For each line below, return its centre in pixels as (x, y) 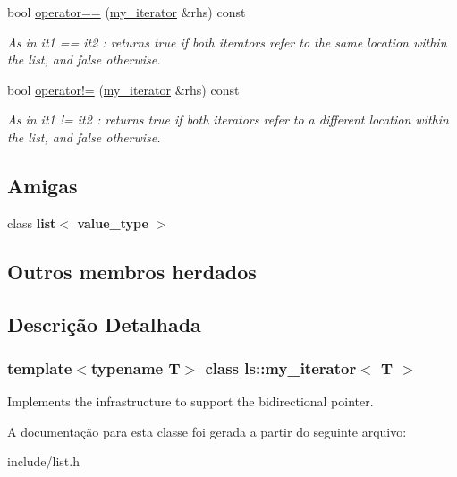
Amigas (42, 185)
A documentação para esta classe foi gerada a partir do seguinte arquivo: (207, 431)
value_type (113, 222)
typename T (135, 367)
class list (32, 222)
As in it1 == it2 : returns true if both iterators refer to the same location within (227, 42)
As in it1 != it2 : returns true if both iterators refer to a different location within (228, 119)
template (40, 367)
